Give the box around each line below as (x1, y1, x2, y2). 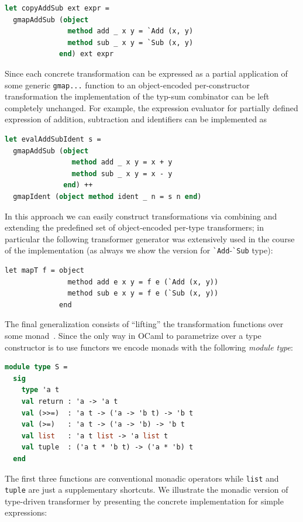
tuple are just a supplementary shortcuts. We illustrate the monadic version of (5, 483, 288, 496)
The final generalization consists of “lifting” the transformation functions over (5, 318, 284, 330)
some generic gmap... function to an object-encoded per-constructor (5, 78, 250, 91)
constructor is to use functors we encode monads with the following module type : (5, 341, 293, 353)
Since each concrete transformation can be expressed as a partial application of (5, 67, 288, 79)
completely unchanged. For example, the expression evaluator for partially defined (5, 101, 298, 114)
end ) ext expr (59, 50, 114, 59)
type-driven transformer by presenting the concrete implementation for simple (5, 494, 284, 507)
